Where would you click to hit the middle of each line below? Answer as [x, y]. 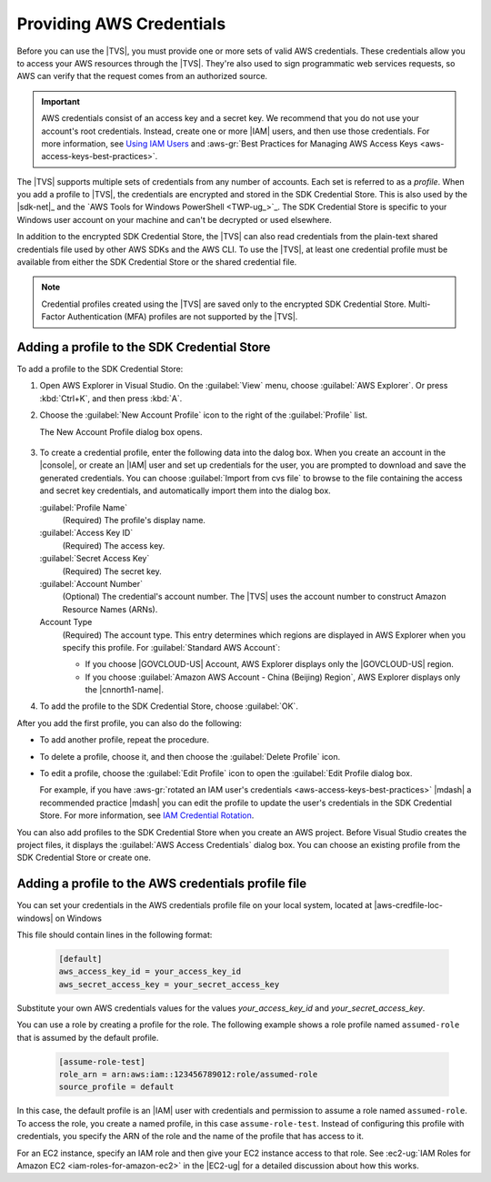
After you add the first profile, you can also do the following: [130, 722]
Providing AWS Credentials [121, 24]
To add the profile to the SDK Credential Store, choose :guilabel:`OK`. [169, 706]
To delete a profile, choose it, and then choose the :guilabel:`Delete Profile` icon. [190, 756]
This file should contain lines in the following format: [115, 935]
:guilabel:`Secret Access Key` [95, 559]
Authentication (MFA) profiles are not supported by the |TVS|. [182, 317]
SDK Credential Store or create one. [84, 858]
